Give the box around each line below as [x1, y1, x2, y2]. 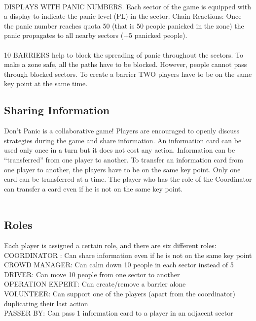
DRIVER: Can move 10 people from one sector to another [4, 269, 180, 279]
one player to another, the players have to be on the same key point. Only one [4, 164, 241, 174]
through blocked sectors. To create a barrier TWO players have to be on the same [4, 68, 252, 79]
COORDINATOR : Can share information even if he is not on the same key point [4, 250, 252, 260]
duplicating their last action [4, 298, 88, 308]
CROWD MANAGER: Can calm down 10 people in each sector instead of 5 [4, 259, 234, 270]
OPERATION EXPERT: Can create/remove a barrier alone [4, 279, 186, 289]
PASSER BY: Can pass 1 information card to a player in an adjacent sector [4, 308, 233, 318]
